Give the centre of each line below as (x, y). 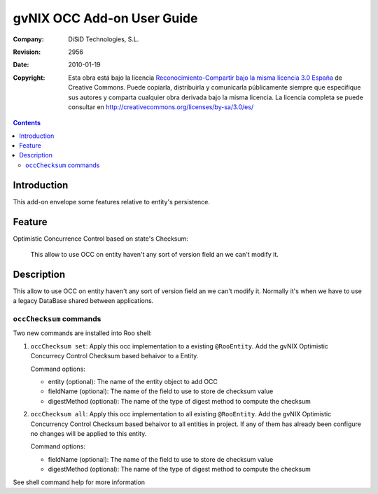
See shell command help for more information (79, 482)
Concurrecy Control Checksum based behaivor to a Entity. (114, 356)
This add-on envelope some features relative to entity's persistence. (111, 202)
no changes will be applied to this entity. (89, 433)
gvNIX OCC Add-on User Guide (105, 18)
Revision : (27, 52)
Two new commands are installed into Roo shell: (82, 333)
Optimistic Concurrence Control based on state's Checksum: (101, 239)
